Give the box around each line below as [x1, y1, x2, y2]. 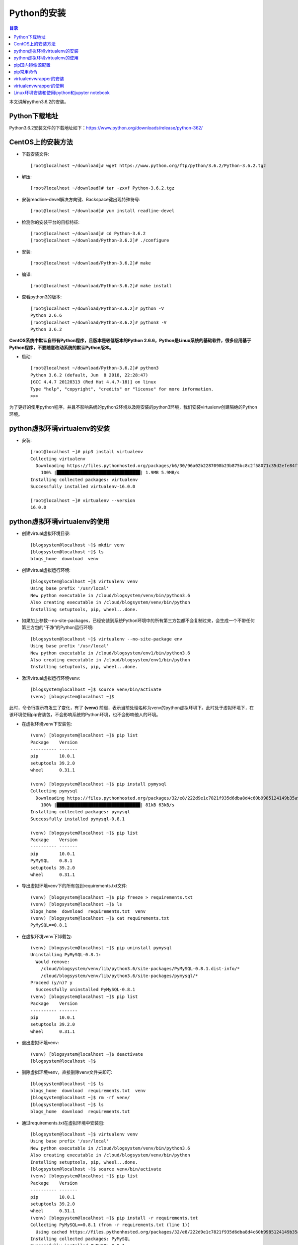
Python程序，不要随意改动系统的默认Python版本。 [9, 344, 114, 351]
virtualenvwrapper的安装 [13, 76, 65, 82]
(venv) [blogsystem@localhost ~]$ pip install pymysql [30, 781, 167, 787]
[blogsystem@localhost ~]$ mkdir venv [30, 542, 125, 548]
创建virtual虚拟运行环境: [21, 567, 71, 573]
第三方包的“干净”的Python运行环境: [21, 624, 94, 630]
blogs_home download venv [30, 556, 99, 562]
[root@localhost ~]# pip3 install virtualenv [30, 449, 144, 455]
